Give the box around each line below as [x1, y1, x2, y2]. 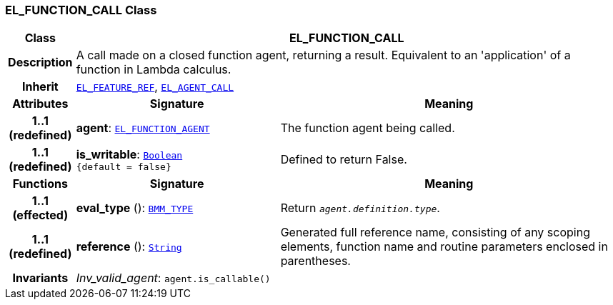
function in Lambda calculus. [76, 62, 231, 77]
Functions [12, 176, 68, 191]
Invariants [12, 271, 69, 286]
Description [8, 55, 73, 70]
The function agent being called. [280, 121, 455, 136]
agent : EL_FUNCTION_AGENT [76, 121, 210, 136]
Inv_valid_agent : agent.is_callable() [76, 271, 271, 286]
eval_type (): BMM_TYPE [76, 201, 194, 216]
